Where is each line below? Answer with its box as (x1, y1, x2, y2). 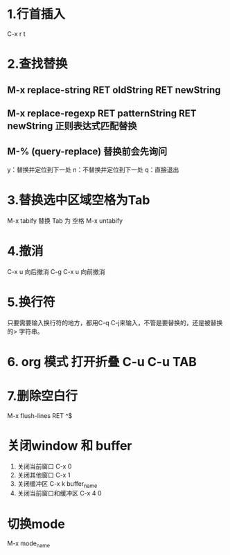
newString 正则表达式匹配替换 (7, 120, 137, 131)
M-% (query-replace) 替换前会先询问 (7, 146, 168, 158)
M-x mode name (7, 539, 51, 549)
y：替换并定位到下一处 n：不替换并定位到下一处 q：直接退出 (7, 165, 179, 174)
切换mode (7, 516, 66, 531)
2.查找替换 (7, 56, 68, 72)
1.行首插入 (7, 6, 66, 22)
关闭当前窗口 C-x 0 (17, 462, 72, 471)
